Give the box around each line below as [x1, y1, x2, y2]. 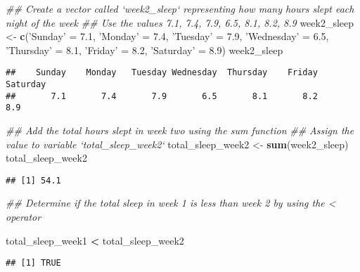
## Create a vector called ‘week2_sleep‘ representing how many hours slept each [6, 1, 354, 15]
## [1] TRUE [6, 258, 61, 268]
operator [6, 209, 41, 224]
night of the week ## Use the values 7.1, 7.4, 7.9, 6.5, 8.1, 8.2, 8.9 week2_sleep [6, 15, 354, 30]
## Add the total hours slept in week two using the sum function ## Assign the [6, 123, 354, 137]
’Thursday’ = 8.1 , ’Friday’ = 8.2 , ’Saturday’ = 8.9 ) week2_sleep [6, 42, 283, 57]
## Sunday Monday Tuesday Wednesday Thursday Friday [6, 67, 318, 78]
